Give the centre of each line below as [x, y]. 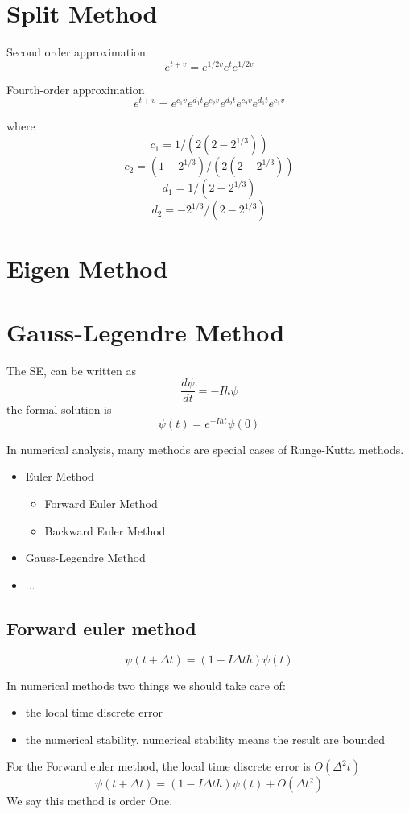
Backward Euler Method [105, 530]
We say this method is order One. [90, 801]
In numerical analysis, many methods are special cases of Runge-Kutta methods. [205, 449]
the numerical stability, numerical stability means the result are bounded [205, 739]
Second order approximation [76, 52]
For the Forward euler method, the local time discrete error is [159, 766]
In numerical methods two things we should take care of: [146, 685]
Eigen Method [87, 269]
